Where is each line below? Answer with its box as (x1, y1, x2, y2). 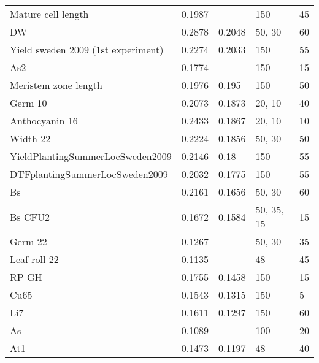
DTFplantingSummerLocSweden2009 (10, 167, 168, 181)
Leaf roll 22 (10, 252, 59, 266)
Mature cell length (10, 7, 89, 21)
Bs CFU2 (10, 209, 50, 224)
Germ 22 (10, 234, 47, 248)
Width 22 (10, 131, 51, 145)
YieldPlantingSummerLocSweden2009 (10, 149, 172, 163)
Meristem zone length (10, 78, 102, 92)
